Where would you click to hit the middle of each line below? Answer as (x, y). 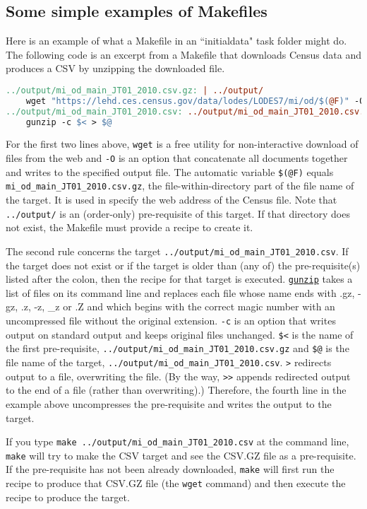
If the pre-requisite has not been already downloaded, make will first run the (170, 469)
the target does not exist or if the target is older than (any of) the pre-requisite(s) (183, 265)
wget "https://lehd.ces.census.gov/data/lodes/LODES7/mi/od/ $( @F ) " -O (195, 101)
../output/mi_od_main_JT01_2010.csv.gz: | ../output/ (135, 90)
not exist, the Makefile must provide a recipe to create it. (130, 227)
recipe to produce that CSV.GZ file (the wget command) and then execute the (176, 483)
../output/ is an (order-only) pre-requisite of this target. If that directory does (178, 213)
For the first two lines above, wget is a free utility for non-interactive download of (182, 144)
